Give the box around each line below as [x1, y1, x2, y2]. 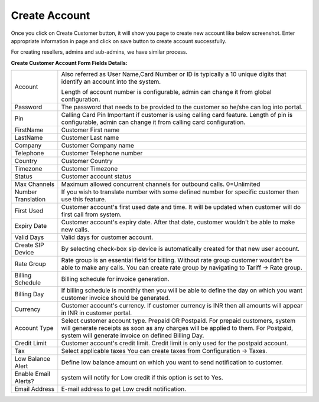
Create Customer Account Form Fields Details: [11, 59, 128, 66]
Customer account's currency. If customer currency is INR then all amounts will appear [61, 302, 303, 310]
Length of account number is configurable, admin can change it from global [61, 88, 272, 96]
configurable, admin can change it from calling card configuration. [61, 118, 246, 126]
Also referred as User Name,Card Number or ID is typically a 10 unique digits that [61, 70, 287, 79]
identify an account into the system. [61, 77, 161, 86]
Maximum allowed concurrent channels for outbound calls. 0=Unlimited [61, 180, 261, 188]
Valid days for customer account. [61, 233, 154, 241]
